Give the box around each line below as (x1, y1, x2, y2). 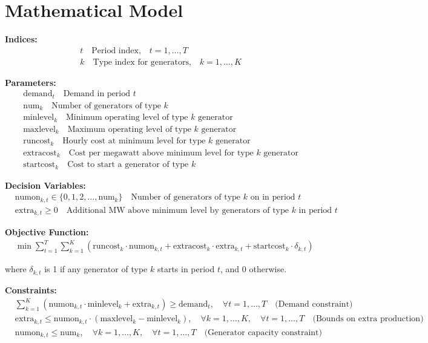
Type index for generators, (93, 57, 191, 67)
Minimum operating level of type (66, 113, 188, 122)
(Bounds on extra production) (312, 315, 424, 324)
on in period (250, 193, 295, 202)
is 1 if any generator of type (44, 263, 148, 275)
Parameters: (5, 76, 56, 88)
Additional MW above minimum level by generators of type (66, 206, 289, 215)
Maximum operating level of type (67, 125, 191, 134)
